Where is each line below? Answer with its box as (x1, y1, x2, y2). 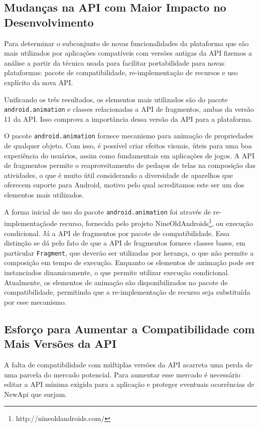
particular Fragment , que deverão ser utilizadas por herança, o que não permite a (4, 247, 254, 258)
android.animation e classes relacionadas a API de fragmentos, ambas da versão (4, 104, 254, 114)
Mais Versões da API (4, 336, 117, 351)
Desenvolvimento (4, 14, 94, 30)
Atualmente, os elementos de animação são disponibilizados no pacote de (4, 277, 228, 287)
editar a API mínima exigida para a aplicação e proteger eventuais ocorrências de (4, 379, 254, 389)
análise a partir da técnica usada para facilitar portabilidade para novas (4, 57, 225, 68)
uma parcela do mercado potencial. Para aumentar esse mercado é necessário (4, 369, 240, 379)
